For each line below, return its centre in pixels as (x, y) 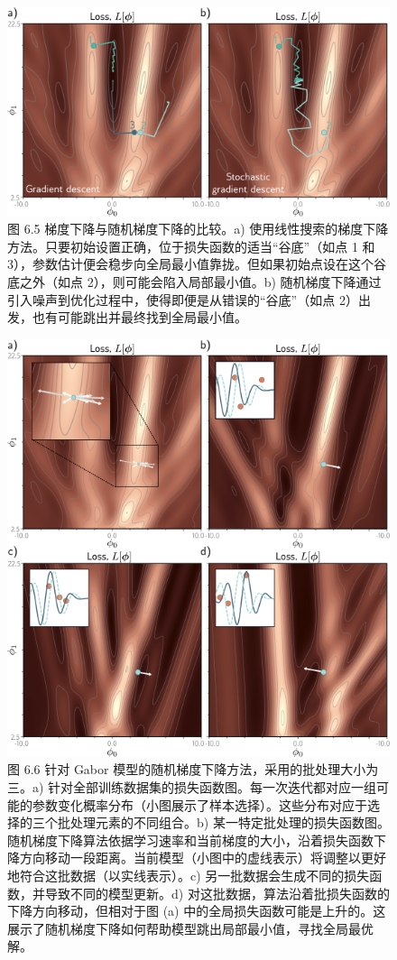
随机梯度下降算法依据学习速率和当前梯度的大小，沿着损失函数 (190, 840)
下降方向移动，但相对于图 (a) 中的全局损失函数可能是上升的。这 (197, 911)
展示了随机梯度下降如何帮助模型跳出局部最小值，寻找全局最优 (190, 928)
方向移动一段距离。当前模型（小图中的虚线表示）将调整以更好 (203, 858)
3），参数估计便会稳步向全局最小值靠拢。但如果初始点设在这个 (190, 264)
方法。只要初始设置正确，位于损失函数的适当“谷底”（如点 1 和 (191, 246)
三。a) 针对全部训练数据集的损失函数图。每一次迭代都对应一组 (192, 786)
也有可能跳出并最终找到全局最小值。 (139, 317)
